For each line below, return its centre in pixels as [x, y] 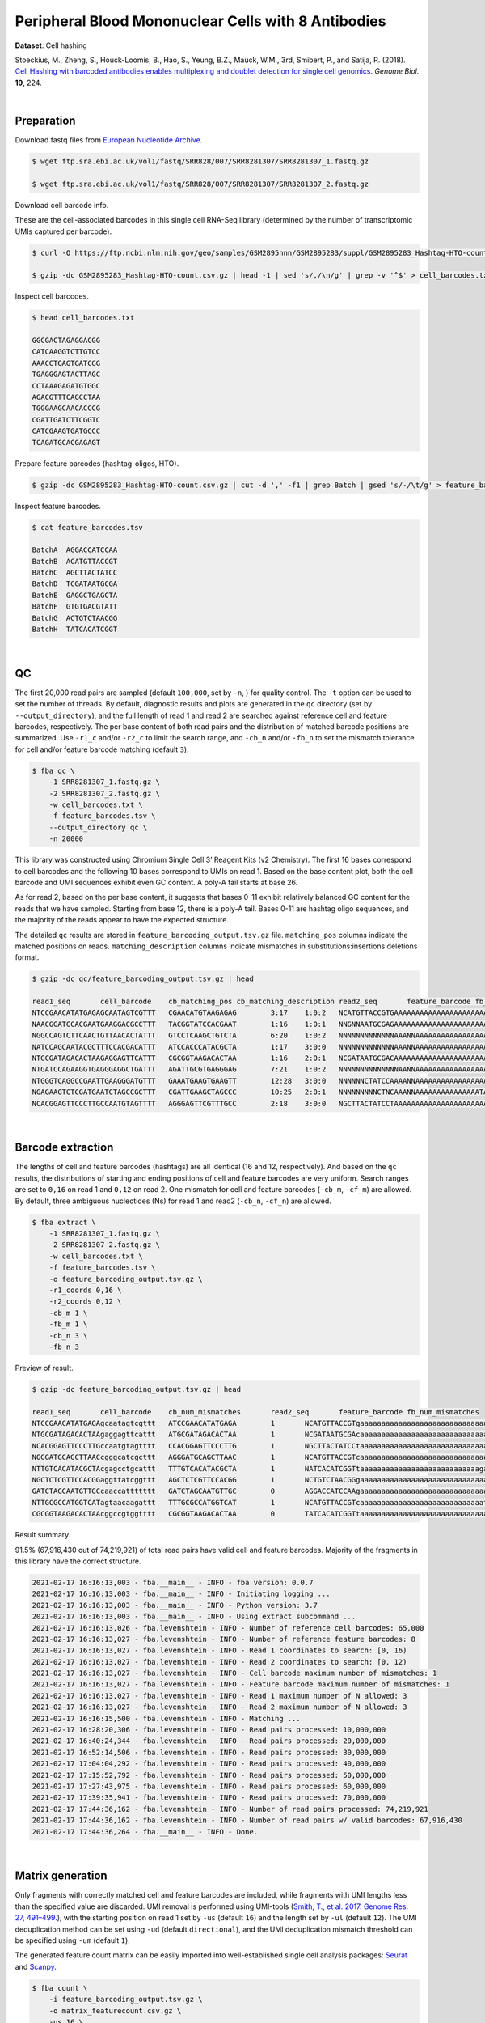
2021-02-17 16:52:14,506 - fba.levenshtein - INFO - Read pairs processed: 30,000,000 [209, 1752]
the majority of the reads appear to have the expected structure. [122, 920]
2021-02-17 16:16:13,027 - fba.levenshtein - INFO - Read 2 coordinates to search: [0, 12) [219, 1662]
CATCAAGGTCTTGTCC [66, 352]
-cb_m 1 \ [68, 1313]
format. [27, 957]
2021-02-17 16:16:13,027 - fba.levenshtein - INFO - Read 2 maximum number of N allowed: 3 [219, 1707]
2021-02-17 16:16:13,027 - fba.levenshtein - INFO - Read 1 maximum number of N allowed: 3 [219, 1696]
